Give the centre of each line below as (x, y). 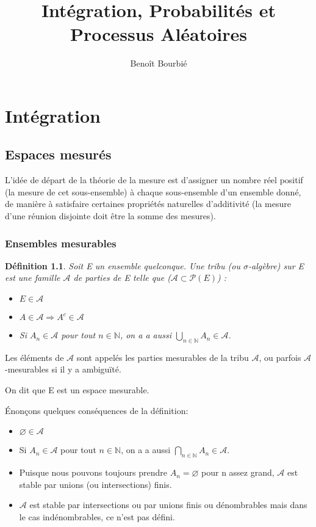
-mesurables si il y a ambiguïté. (63, 369)
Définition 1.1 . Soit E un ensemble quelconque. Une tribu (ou (123, 265)
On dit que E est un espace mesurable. (77, 390)
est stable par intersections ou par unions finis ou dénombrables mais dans (168, 505)
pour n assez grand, (238, 472)
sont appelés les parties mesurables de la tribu (163, 357)
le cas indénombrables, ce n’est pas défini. (97, 516)
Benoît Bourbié (159, 63)
